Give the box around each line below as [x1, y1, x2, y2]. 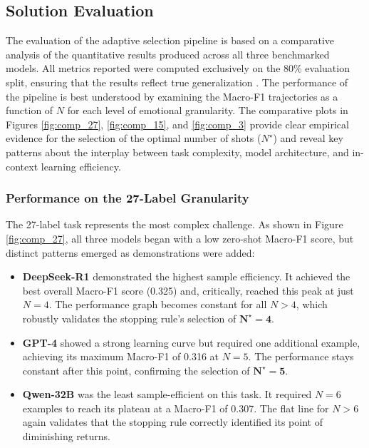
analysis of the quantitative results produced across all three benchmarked [6, 46, 330, 61]
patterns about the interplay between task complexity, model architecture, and [6, 144, 349, 159]
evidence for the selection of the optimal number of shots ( [6, 131, 261, 146]
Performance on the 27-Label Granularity [6, 189, 249, 207]
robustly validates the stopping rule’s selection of [22, 310, 237, 325]
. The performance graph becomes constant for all [48, 297, 267, 312]
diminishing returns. [22, 429, 110, 444]
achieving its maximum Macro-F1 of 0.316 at [22, 349, 219, 364]
